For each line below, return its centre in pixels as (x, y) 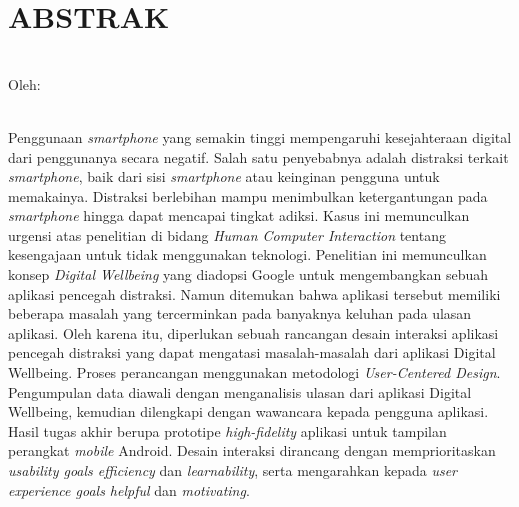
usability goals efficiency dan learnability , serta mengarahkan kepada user (232, 470)
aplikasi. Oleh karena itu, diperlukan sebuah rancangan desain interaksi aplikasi (253, 332)
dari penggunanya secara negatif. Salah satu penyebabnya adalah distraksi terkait (258, 156)
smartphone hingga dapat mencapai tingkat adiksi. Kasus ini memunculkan (239, 215)
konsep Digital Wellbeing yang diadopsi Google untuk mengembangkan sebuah (248, 274)
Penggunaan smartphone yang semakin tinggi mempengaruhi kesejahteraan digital (260, 136)
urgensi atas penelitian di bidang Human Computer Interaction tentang (227, 234)
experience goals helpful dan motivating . (129, 489)
